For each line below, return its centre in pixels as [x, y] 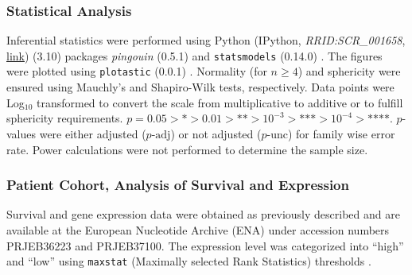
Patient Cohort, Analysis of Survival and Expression [178, 185]
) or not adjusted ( [216, 133]
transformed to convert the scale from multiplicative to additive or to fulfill [220, 102]
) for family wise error [341, 133]
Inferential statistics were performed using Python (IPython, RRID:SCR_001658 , [206, 40]
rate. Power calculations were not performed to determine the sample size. [187, 149]
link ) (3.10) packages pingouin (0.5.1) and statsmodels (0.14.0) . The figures [194, 55]
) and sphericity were [349, 71]
